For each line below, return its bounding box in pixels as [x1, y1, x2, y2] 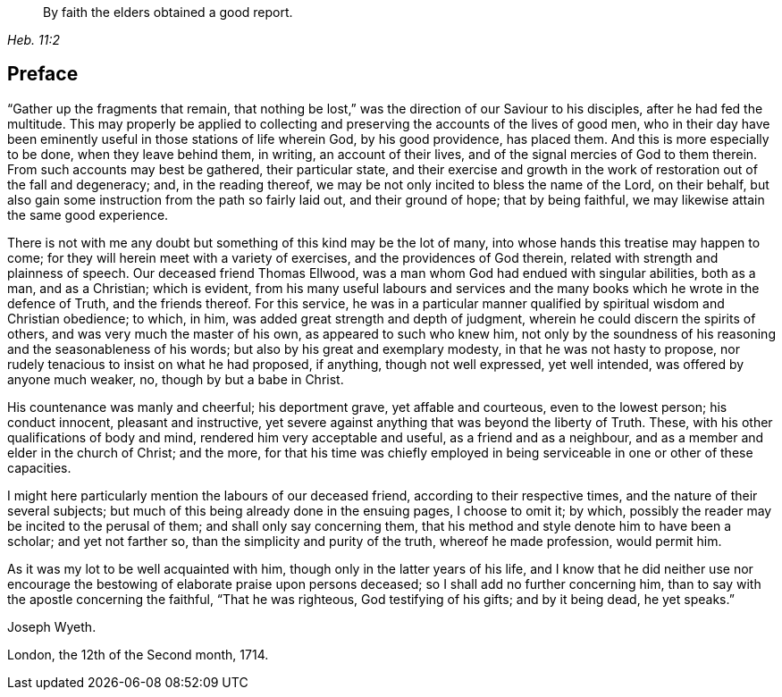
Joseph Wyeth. [7, 618, 97, 634]
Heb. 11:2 [7, 32, 60, 47]
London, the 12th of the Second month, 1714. [7, 646, 269, 662]
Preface [7, 63, 79, 86]
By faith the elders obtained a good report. [43, 4, 293, 20]
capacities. [7, 459, 71, 475]
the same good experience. [7, 206, 169, 223]
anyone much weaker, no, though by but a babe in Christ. [7, 371, 344, 387]
